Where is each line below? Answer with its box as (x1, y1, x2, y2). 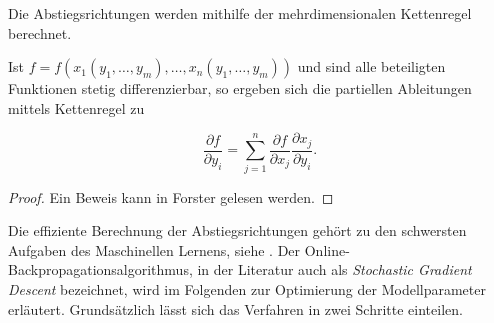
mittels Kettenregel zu (8, 97, 145, 118)
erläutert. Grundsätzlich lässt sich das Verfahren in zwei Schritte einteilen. (8, 298, 463, 319)
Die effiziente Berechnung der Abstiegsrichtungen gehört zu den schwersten (8, 220, 467, 241)
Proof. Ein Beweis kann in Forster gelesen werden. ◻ (8, 186, 334, 207)
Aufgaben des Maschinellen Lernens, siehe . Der (8, 239, 301, 260)
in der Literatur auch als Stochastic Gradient (197, 259, 472, 280)
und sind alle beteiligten (297, 56, 446, 77)
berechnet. (8, 22, 72, 43)
